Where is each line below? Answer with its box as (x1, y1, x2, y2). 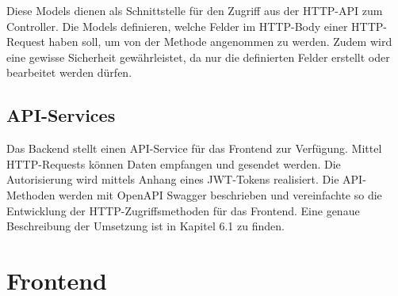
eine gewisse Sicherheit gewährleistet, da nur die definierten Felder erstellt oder (6, 48, 390, 65)
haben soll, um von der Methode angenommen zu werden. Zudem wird (48, 33, 392, 50)
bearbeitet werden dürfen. (6, 64, 132, 81)
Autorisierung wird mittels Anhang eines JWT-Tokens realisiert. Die (6, 171, 339, 188)
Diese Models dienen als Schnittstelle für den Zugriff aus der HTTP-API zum (6, 2, 383, 18)
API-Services (6, 103, 116, 127)
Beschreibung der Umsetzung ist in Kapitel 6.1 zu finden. (6, 218, 285, 234)
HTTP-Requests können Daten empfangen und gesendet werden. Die (6, 155, 341, 172)
